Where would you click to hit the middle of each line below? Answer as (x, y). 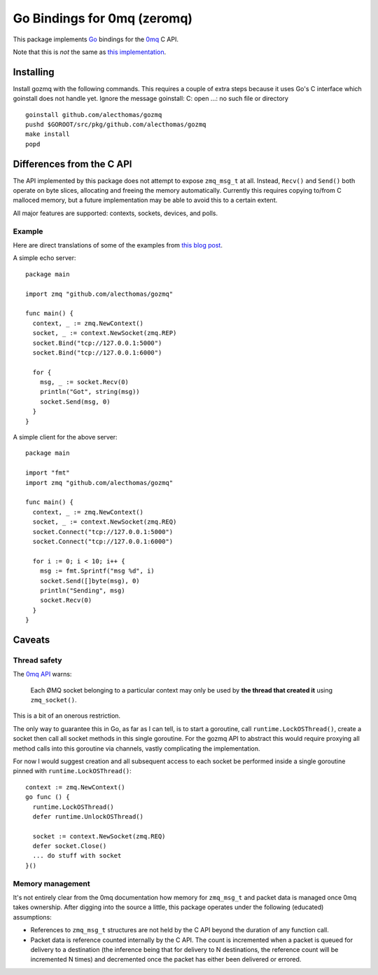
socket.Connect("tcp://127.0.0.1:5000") (103, 532)
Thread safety (37, 660)
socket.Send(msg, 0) (75, 402)
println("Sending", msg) (82, 590)
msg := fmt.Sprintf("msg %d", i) (97, 571)
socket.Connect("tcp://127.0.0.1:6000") (103, 541)
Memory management (51, 883)
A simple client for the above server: (65, 437)
